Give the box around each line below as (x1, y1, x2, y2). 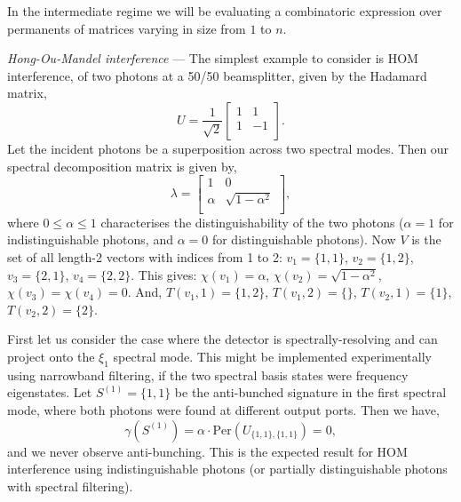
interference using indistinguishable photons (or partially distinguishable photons (7, 459, 448, 478)
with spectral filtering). (7, 476, 133, 495)
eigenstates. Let (7, 383, 92, 402)
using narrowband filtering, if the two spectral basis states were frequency (7, 365, 409, 384)
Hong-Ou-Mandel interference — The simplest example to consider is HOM (7, 49, 418, 68)
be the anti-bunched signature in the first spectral (174, 383, 447, 402)
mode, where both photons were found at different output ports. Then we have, (7, 400, 440, 418)
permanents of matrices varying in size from (7, 19, 246, 37)
